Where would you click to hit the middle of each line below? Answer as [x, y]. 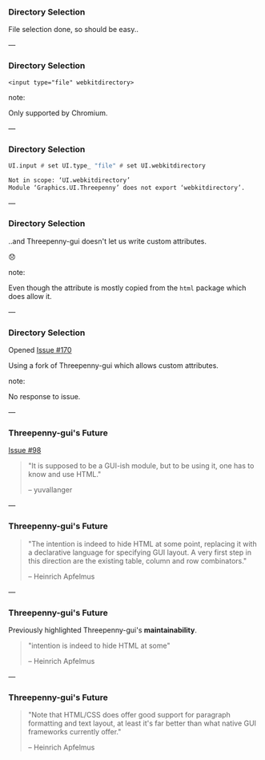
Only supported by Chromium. [58, 113]
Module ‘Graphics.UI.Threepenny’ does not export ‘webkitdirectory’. [127, 188]
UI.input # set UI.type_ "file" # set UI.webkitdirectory [107, 166]
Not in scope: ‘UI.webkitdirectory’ [69, 180]
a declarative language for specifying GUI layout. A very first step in [140, 552]
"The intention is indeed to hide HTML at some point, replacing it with [143, 544]
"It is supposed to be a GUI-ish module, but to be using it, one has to [141, 466]
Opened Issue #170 [40, 350]
